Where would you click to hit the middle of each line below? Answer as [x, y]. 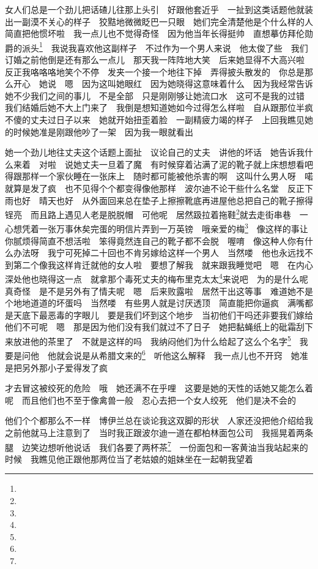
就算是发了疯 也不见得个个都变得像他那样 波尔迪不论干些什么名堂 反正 [155, 188]
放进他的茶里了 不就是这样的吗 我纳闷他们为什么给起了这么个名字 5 [152, 340]
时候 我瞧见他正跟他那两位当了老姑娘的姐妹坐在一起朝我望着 [129, 458]
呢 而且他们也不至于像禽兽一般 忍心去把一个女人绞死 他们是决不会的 [150, 400]
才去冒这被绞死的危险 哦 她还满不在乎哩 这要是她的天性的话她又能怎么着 [159, 388]
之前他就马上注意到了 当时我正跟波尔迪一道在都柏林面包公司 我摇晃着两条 [159, 432]
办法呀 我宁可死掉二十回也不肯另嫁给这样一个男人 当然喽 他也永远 [154, 253]
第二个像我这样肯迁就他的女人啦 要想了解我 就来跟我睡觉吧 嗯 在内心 [163, 264]
